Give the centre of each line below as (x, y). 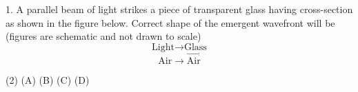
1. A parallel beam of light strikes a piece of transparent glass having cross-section (179, 9)
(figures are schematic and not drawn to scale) (103, 36)
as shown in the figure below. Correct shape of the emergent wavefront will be (170, 22)
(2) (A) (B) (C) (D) (48, 80)
